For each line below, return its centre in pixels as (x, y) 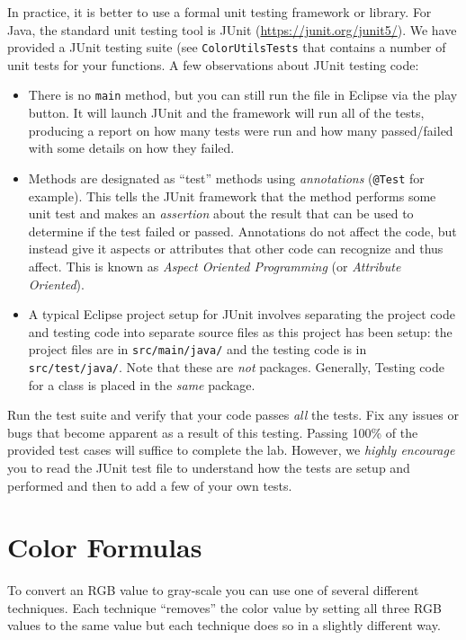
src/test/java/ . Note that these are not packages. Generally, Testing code (236, 366)
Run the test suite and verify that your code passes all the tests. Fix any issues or (233, 415)
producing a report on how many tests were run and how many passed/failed (241, 130)
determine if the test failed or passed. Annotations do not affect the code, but (242, 231)
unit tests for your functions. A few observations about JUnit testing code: (213, 64)
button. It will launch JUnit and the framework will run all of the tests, (226, 113)
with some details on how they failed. (131, 148)
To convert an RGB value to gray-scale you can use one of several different (213, 590)
